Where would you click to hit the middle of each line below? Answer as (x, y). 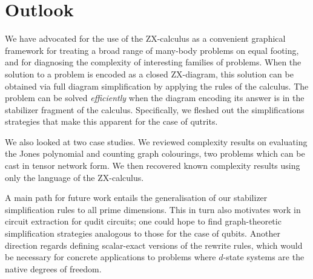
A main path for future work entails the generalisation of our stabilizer (136, 198)
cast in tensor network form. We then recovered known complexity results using (153, 166)
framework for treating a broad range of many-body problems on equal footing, (152, 50)
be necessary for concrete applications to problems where (110, 257)
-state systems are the (264, 257)
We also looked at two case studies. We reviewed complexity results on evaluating (156, 141)
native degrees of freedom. (53, 268)
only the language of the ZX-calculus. (74, 177)
